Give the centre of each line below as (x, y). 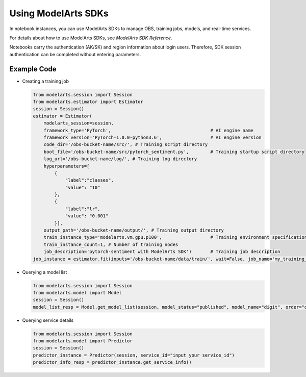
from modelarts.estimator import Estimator (88, 102)
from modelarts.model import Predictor (83, 341)
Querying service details (48, 320)
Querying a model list (45, 272)
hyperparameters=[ (67, 166)
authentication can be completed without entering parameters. (75, 54)
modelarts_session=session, (79, 123)
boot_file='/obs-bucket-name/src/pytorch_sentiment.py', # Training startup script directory (174, 152)
